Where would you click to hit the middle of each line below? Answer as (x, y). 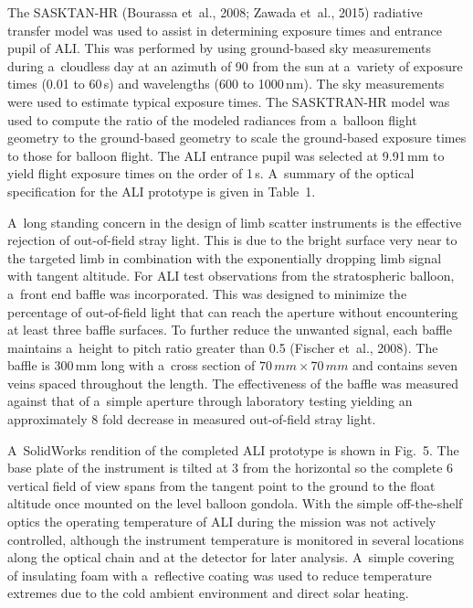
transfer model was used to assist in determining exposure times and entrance (225, 30)
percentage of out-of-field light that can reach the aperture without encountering (233, 311)
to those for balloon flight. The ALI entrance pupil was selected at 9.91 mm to (226, 155)
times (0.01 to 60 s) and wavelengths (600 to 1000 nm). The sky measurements (226, 84)
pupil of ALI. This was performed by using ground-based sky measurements (220, 48)
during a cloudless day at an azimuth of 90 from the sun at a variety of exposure (235, 65)
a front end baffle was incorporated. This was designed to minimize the (207, 293)
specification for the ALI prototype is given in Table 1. (162, 191)
